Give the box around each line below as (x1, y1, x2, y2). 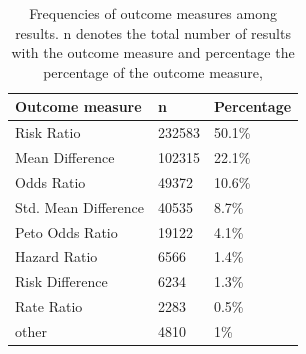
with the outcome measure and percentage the (11, 42, 295, 63)
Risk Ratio (15, 122, 81, 143)
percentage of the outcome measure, (43, 61, 263, 82)
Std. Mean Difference (15, 196, 144, 217)
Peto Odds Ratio (15, 221, 118, 242)
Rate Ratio (15, 296, 83, 317)
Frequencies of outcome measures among (29, 3, 277, 23)
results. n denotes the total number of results (15, 22, 291, 43)
